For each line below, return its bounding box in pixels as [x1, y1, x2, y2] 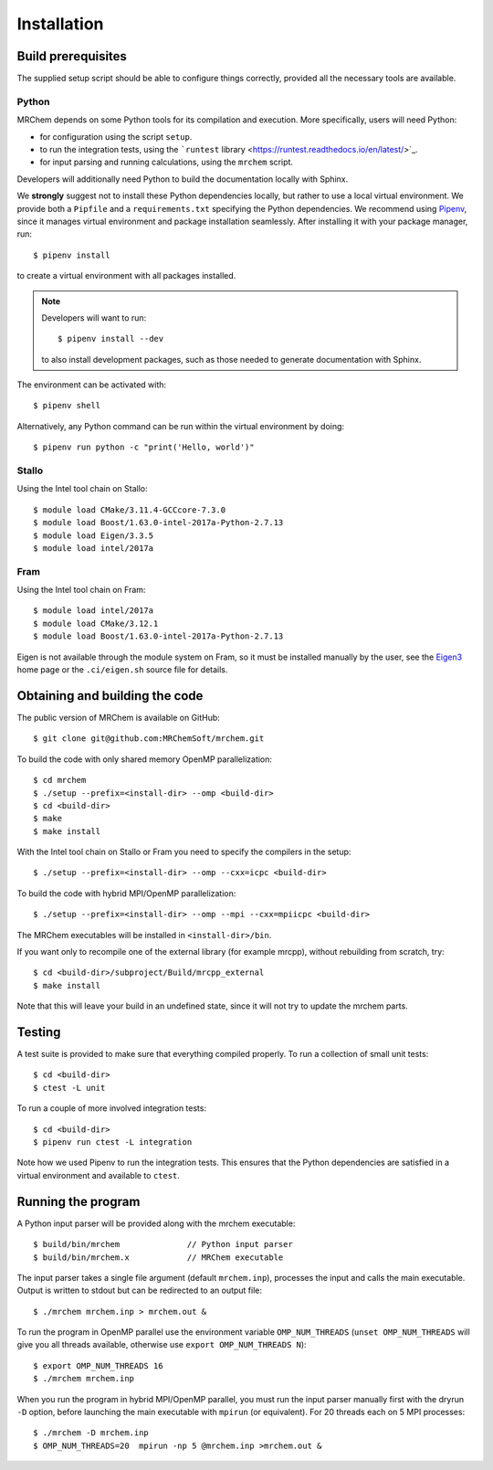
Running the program [16, 1193, 141, 1210]
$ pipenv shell [33, 400, 101, 411]
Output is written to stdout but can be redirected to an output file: [16, 1285, 263, 1296]
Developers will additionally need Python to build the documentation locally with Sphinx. [16, 174, 349, 185]
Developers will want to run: [41, 312, 147, 323]
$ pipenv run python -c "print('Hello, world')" [33, 442, 255, 452]
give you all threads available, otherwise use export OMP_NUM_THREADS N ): [16, 1339, 307, 1350]
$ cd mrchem [33, 775, 87, 786]
